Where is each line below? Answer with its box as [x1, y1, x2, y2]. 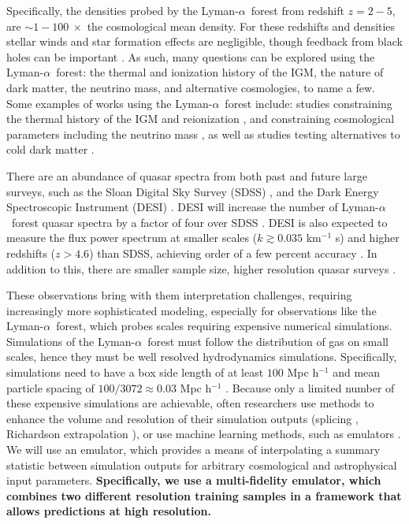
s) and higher [335, 229, 400, 246]
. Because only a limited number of [225, 379, 395, 396]
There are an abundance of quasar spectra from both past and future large [6, 167, 367, 184]
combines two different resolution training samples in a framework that [6, 487, 402, 504]
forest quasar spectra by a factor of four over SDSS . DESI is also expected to [11, 214, 388, 230]
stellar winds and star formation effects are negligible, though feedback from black [6, 33, 403, 50]
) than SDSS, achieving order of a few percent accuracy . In [89, 244, 377, 261]
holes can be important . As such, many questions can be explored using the [6, 48, 375, 65]
